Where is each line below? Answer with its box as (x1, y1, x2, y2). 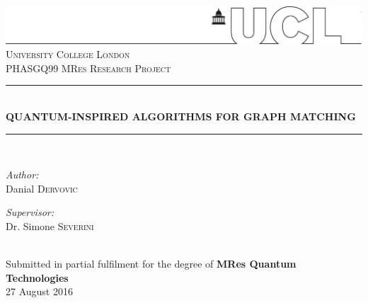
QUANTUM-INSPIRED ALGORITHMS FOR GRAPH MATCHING (6, 109, 356, 123)
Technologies (6, 270, 69, 285)
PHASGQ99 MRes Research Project (6, 60, 171, 75)
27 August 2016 (6, 284, 73, 299)
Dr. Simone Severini (6, 218, 94, 233)
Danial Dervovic (6, 181, 78, 195)
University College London (6, 47, 130, 62)
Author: (6, 167, 39, 182)
